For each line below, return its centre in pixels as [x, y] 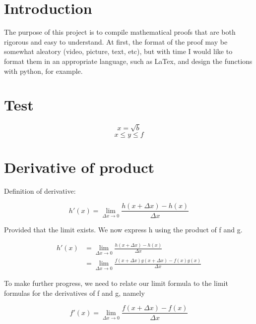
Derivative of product [79, 167]
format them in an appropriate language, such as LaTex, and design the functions [128, 61]
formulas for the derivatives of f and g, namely [74, 293]
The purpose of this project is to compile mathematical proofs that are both [120, 32]
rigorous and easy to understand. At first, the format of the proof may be [116, 41]
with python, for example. [43, 71]
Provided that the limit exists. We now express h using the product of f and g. [123, 229]
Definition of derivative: [40, 190]
